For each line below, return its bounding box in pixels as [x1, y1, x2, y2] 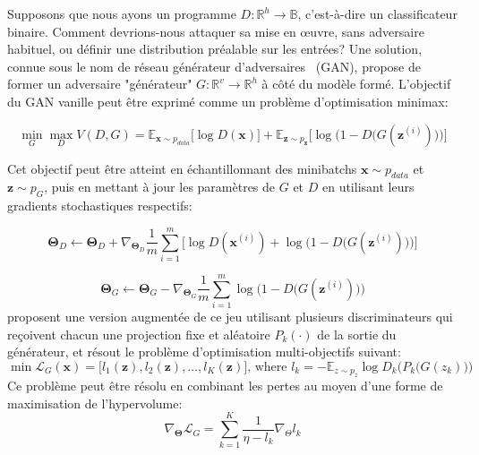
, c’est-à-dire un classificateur [297, 4, 458, 22]
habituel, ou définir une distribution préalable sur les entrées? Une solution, [7, 39, 423, 58]
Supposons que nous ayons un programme [7, 4, 236, 22]
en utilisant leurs [321, 177, 415, 196]
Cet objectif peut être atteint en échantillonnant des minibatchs [7, 159, 357, 177]
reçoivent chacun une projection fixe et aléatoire [7, 324, 270, 343]
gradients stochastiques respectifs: [7, 196, 192, 215]
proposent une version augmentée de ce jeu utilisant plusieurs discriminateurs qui [7, 307, 453, 325]
